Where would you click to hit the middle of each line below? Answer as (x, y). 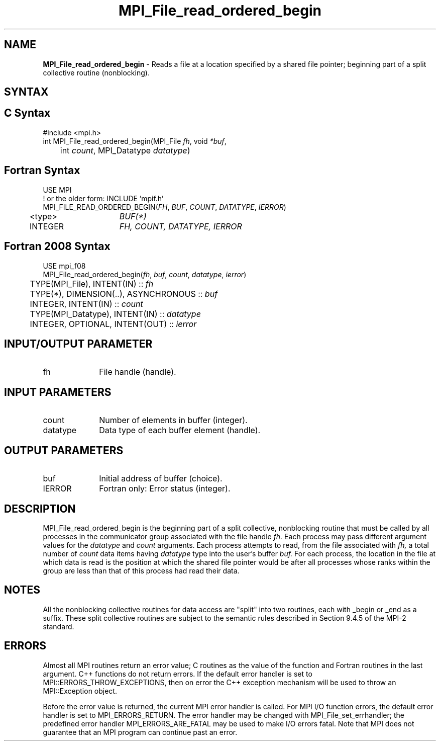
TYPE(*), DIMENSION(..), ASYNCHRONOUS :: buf (124, 294)
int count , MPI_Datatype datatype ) (125, 150)
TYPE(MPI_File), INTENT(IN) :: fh (92, 283)
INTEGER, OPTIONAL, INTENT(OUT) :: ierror (113, 324)
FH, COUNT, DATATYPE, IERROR (181, 226)
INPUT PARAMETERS (58, 392)
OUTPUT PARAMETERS (64, 450)
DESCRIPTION (40, 509)
